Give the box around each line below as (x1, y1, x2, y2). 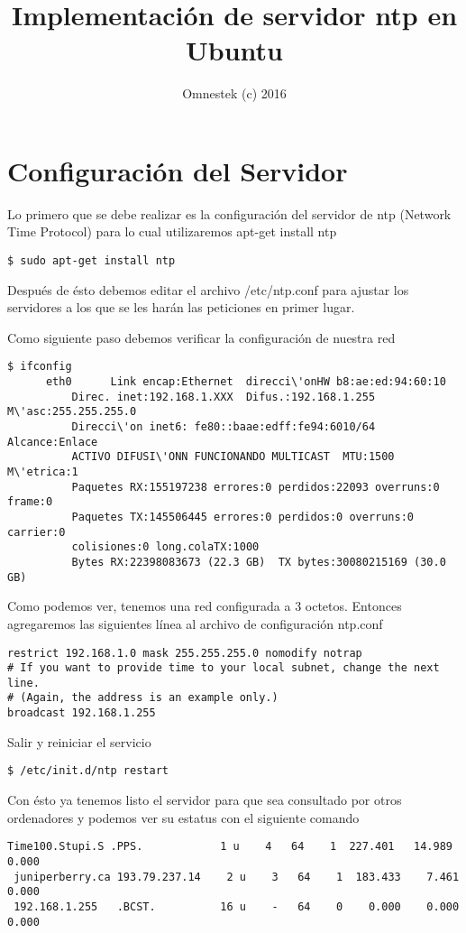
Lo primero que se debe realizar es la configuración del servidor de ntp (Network (7, 204, 452, 223)
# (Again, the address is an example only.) (7, 691, 279, 705)
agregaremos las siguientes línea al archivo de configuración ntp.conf (7, 614, 383, 633)
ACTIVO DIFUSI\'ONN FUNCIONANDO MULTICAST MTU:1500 (71, 450, 395, 464)
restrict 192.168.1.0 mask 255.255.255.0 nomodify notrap (7, 646, 362, 660)
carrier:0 (7, 525, 66, 539)
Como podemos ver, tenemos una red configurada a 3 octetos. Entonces (7, 596, 402, 615)
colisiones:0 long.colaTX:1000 (71, 540, 260, 554)
